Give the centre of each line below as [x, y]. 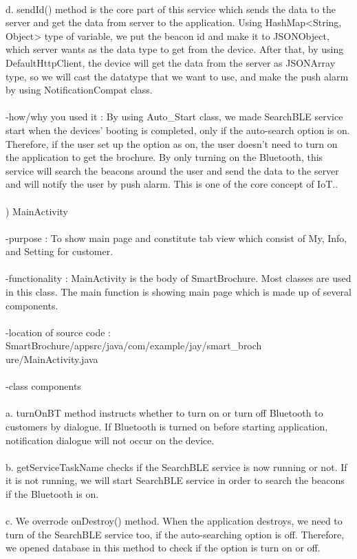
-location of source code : [58, 332]
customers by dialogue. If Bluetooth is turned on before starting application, [167, 426]
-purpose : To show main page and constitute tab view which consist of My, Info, [176, 238]
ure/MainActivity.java [52, 359]
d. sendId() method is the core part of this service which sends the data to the [171, 9]
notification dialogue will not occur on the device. [110, 440]
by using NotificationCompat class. [79, 90]
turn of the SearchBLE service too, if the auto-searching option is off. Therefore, [175, 534]
